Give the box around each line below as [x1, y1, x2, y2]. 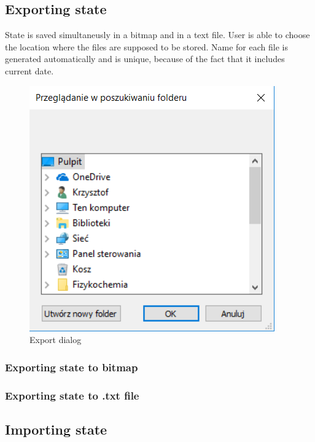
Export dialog [29, 333, 82, 346]
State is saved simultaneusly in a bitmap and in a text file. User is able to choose [5, 28, 310, 41]
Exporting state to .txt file [5, 387, 139, 403]
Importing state [5, 419, 107, 438]
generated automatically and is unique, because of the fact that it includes [5, 52, 285, 65]
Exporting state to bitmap [5, 359, 138, 374]
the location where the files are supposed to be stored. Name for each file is [5, 40, 288, 53]
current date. [5, 64, 54, 77]
